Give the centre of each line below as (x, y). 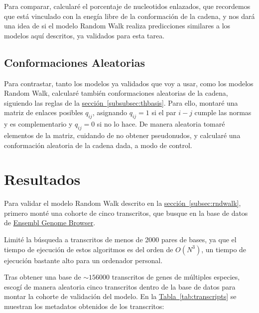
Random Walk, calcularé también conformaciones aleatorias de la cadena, (116, 93)
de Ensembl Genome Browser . (50, 223)
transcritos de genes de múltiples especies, (176, 277)
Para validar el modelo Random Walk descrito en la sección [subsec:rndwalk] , (123, 203)
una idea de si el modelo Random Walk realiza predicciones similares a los (117, 26)
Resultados (42, 179)
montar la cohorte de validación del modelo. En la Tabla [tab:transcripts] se (120, 296)
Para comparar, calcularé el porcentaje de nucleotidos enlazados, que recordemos (127, 6)
